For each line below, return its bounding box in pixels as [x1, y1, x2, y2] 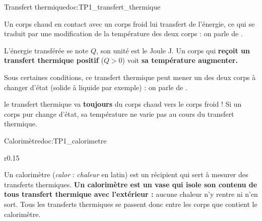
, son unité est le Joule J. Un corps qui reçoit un [96, 45, 250, 55]
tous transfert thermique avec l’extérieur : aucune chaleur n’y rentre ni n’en [4, 189, 258, 199]
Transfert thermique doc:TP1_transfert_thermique [4, 2, 161, 12]
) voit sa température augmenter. [122, 55, 238, 65]
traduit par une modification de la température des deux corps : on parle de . [4, 28, 243, 39]
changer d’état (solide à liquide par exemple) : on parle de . [4, 82, 187, 92]
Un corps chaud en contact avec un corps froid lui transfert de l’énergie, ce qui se [4, 18, 255, 29]
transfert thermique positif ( [4, 55, 104, 65]
